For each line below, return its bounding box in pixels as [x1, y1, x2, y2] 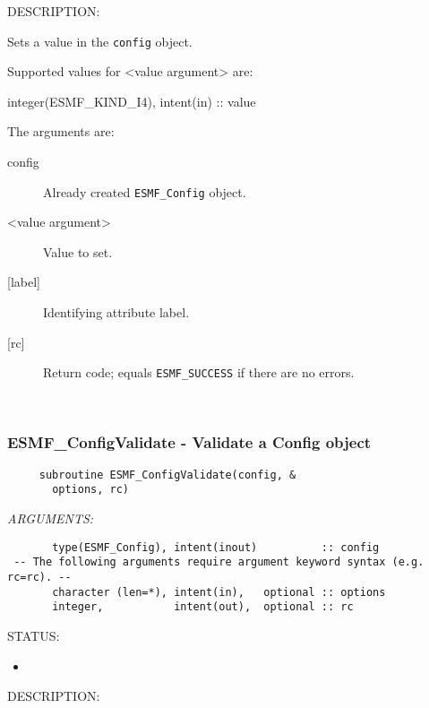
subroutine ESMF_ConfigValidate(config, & [39, 468, 296, 481]
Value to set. [43, 242, 113, 261]
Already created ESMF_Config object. [43, 182, 246, 201]
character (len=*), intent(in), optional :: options [52, 585, 386, 599]
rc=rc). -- [7, 570, 72, 583]
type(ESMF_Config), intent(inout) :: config [52, 540, 380, 554]
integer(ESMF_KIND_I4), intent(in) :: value [7, 91, 256, 110]
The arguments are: [7, 122, 115, 141]
